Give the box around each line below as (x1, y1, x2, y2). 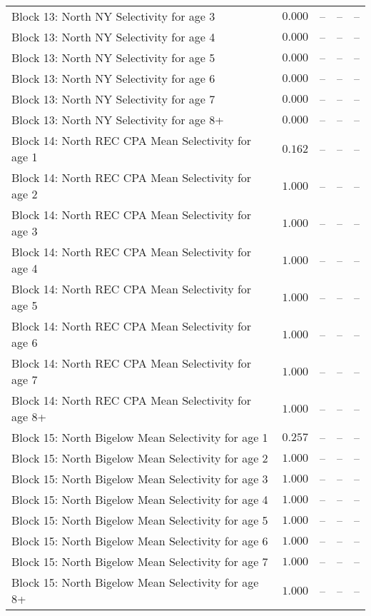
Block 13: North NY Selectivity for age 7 (11, 91, 215, 107)
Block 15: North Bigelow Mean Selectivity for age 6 (11, 532, 268, 549)
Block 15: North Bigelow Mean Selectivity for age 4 (11, 491, 268, 508)
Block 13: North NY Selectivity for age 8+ (11, 111, 224, 128)
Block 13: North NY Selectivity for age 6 (11, 70, 215, 86)
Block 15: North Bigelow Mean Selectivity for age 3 (11, 470, 268, 487)
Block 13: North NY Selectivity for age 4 (11, 29, 215, 45)
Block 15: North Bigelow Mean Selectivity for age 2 (11, 450, 268, 466)
